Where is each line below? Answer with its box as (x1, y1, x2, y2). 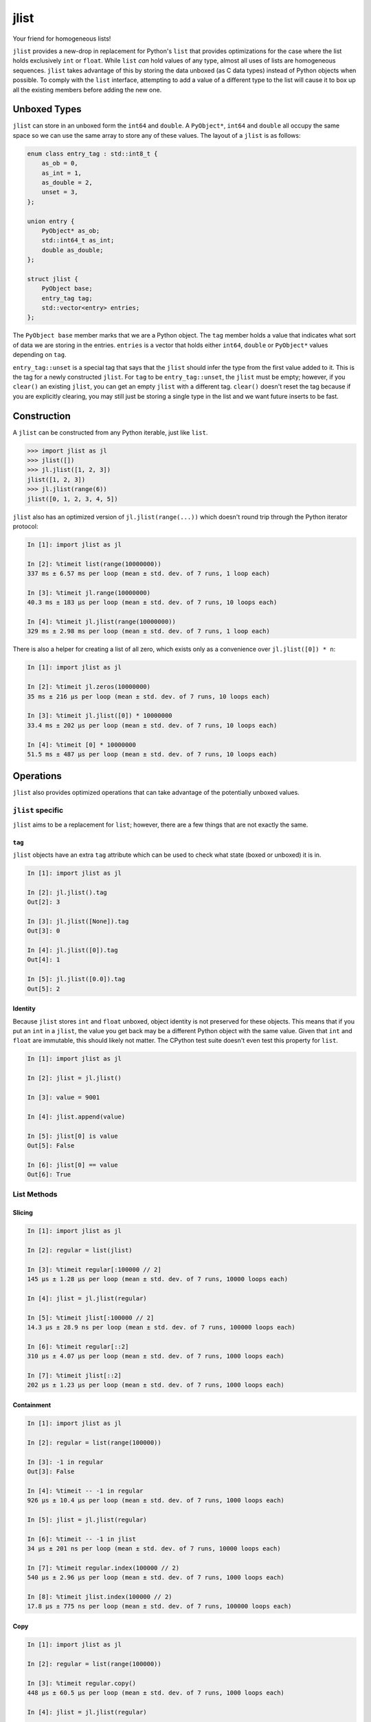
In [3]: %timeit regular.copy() (27, 1679, 137, 1687)
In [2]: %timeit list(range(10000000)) (27, 560, 161, 568)
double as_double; (41, 246, 104, 254)
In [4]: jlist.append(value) (27, 1112, 126, 1121)
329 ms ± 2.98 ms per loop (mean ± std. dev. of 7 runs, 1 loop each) (27, 627, 271, 635)
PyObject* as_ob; (41, 227, 100, 234)
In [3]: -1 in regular (27, 1458, 104, 1466)
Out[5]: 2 (27, 985, 60, 993)
